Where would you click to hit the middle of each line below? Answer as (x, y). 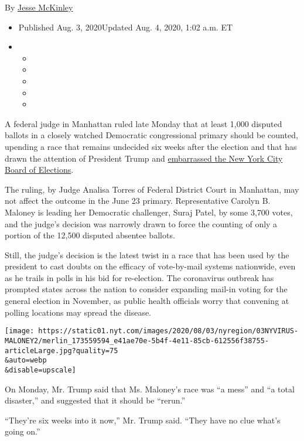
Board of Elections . (39, 170)
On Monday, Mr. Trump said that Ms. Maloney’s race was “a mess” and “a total (150, 389)
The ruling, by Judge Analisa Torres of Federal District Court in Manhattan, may (152, 189)
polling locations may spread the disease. (78, 312)
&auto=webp (26, 360)
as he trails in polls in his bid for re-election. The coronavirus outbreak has (139, 277)
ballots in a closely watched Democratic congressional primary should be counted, (151, 135)
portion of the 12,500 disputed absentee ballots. (90, 235)
